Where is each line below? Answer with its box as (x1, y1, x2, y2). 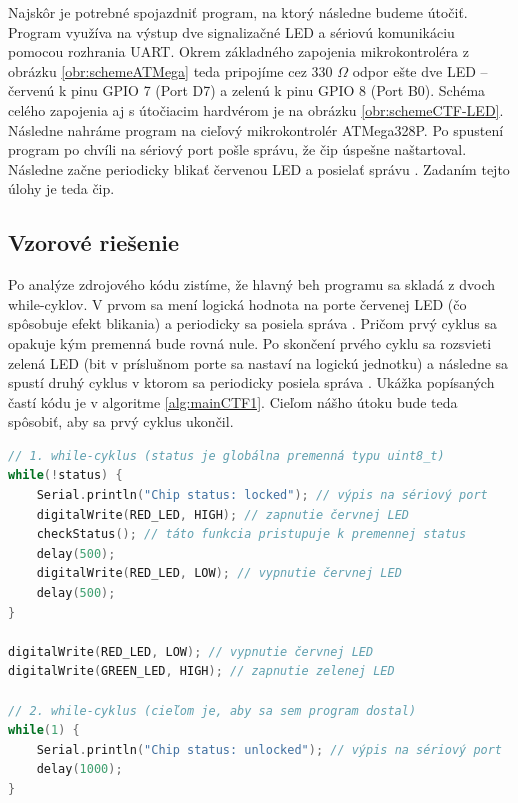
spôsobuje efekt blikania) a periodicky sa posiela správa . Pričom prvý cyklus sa (8, 313, 497, 334)
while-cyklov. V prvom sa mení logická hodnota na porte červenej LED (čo (8, 293, 467, 314)
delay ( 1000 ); (36, 762, 123, 777)
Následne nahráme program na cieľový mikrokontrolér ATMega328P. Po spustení (8, 119, 504, 140)
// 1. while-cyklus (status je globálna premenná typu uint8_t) (8, 448, 445, 463)
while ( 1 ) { (8, 723, 80, 738)
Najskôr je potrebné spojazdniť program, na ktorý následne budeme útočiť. (8, 2, 468, 22)
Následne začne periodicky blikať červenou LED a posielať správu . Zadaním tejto (8, 158, 510, 179)
